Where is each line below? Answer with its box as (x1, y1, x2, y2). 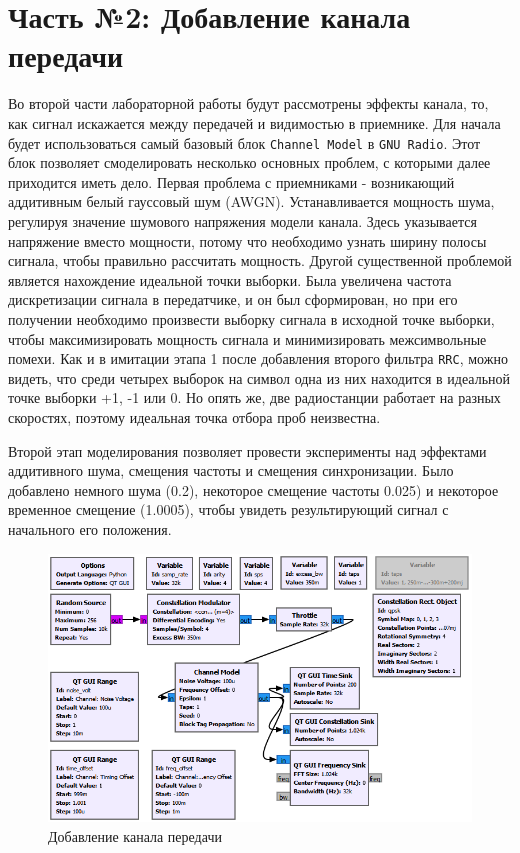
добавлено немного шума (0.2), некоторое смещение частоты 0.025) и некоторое (8, 479, 499, 500)
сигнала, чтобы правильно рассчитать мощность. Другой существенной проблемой (8, 250, 512, 271)
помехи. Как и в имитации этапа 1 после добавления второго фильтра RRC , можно (8, 348, 508, 369)
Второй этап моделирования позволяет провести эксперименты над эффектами (8, 440, 487, 461)
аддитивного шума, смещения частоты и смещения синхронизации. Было (8, 460, 454, 481)
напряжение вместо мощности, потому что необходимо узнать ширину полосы (8, 230, 487, 251)
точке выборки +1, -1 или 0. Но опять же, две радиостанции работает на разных (8, 387, 501, 408)
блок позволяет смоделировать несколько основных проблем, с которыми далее (8, 152, 491, 173)
